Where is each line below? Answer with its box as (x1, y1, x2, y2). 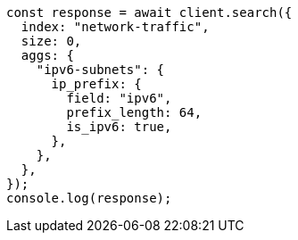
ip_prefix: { (51, 77, 142, 91)
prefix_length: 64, (66, 105, 203, 120)
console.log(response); (6, 191, 172, 205)
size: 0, (21, 34, 82, 48)
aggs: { (21, 48, 74, 62)
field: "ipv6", (66, 91, 172, 105)
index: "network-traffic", (21, 20, 210, 34)
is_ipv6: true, (66, 120, 172, 134)
